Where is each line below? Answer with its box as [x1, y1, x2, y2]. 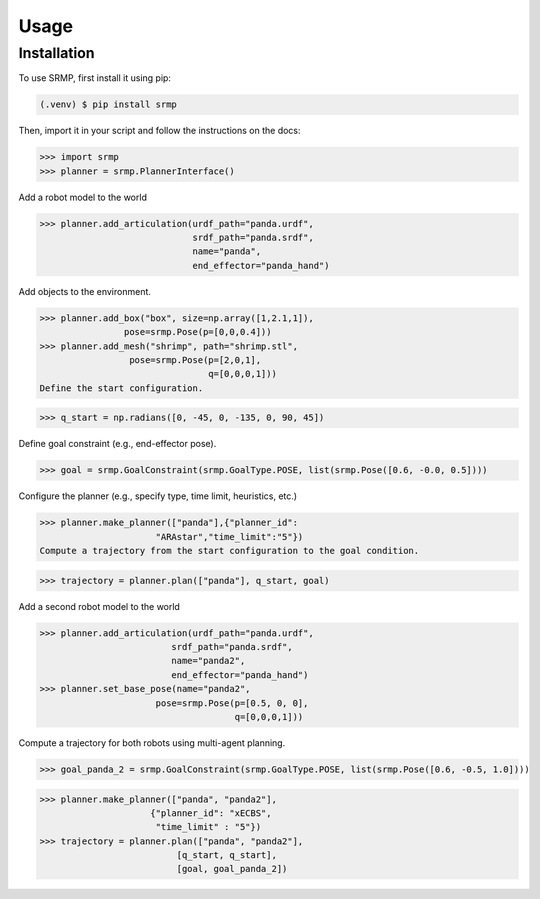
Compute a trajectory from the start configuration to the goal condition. [39, 545, 420, 557]
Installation [18, 44, 95, 62]
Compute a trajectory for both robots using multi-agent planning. [18, 736, 286, 749]
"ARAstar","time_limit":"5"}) [155, 531, 304, 542]
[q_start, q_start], [176, 850, 277, 861]
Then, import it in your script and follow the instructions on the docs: [18, 125, 301, 137]
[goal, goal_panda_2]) [176, 863, 288, 875]
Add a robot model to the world [18, 191, 147, 203]
